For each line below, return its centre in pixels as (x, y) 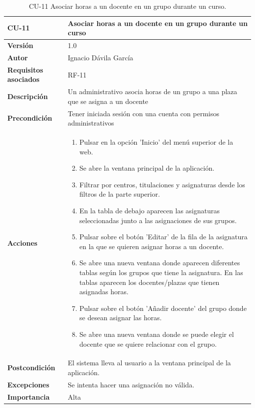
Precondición (30, 118)
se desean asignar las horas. (121, 318)
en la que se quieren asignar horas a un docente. (152, 246)
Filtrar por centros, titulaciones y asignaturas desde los (162, 184)
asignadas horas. (104, 292)
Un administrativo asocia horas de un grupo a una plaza (153, 91)
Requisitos (25, 69)
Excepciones (28, 384)
